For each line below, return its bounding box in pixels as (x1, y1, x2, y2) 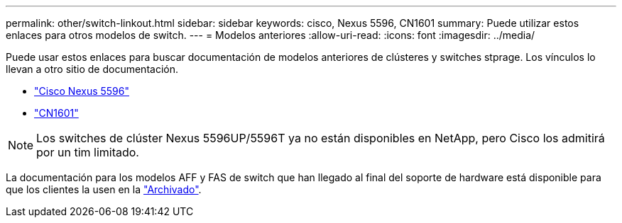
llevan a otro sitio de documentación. (6, 63, 178, 75)
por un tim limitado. (36, 145, 139, 159)
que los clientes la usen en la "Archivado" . (6, 183, 202, 195)
